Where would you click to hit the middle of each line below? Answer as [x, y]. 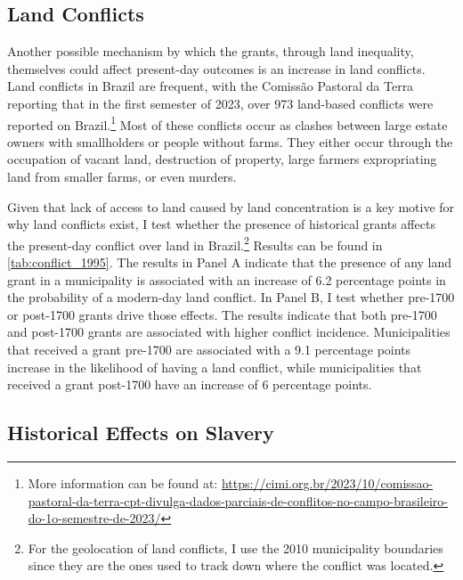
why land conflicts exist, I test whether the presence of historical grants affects [221, 224]
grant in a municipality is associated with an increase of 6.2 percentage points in [227, 279]
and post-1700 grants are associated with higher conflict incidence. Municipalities [229, 332]
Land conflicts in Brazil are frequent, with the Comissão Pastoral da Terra [211, 86]
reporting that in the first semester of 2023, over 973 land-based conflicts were [220, 103]
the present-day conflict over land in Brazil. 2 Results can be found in [195, 243]
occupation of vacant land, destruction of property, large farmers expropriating [222, 159]
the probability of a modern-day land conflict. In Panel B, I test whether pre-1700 [231, 297]
